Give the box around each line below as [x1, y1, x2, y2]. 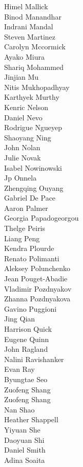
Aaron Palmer [4, 202, 48, 213]
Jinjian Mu [4, 71, 39, 82]
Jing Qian [4, 313, 35, 324]
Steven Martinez [4, 31, 55, 42]
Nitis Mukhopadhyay [4, 81, 70, 92]
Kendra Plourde [4, 243, 54, 254]
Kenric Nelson [4, 101, 49, 112]
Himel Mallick [4, 1, 48, 11]
